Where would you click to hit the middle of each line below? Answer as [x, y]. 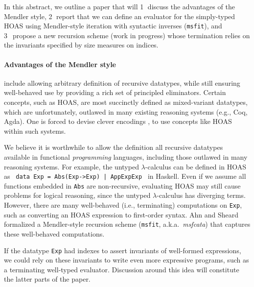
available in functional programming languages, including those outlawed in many [126, 156]
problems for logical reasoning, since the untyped [77, 195]
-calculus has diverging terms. [201, 195]
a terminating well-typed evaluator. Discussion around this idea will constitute [122, 269]
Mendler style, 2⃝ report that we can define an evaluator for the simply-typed [120, 16]
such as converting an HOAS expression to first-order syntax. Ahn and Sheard [121, 214]
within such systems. [35, 131]
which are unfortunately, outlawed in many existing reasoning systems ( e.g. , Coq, [126, 111]
